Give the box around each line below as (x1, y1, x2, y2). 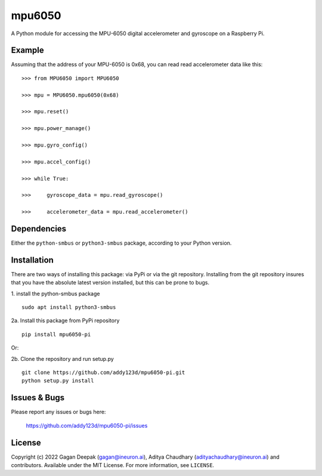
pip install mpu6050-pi (21, 331, 91, 338)
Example (11, 45, 44, 55)
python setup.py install (21, 378, 94, 384)
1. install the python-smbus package (11, 290, 100, 297)
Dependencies (11, 224, 67, 234)
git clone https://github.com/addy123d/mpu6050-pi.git (21, 369, 185, 376)
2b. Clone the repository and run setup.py (11, 355, 114, 362)
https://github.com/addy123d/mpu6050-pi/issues (26, 422, 148, 429)
